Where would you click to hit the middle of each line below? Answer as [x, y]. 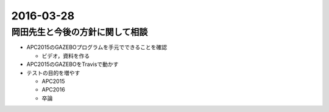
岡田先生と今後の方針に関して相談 [80, 32]
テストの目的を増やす [53, 73]
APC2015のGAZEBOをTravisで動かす [73, 64]
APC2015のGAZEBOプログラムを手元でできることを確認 [97, 47]
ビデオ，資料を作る [66, 56]
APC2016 [53, 90]
